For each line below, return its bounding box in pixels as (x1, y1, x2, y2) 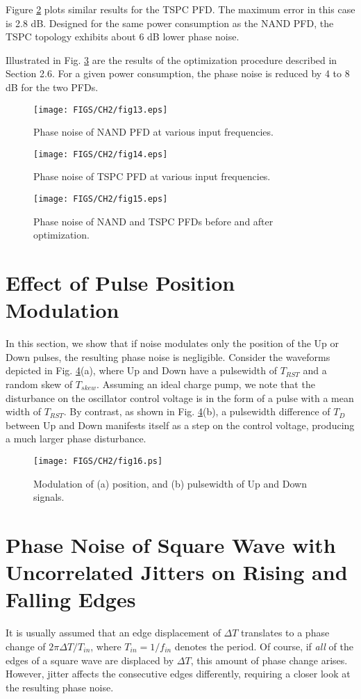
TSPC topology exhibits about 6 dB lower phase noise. (6, 29, 240, 44)
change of (6, 638, 46, 653)
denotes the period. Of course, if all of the (174, 638, 354, 653)
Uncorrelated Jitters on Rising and (6, 558, 348, 586)
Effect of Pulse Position (6, 268, 235, 297)
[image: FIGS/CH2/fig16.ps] (33, 456, 163, 466)
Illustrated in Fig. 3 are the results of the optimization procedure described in (6, 52, 337, 67)
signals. (33, 490, 65, 504)
